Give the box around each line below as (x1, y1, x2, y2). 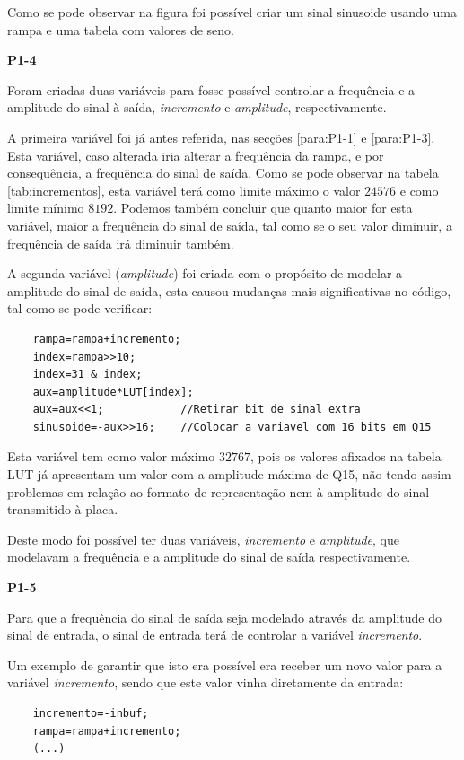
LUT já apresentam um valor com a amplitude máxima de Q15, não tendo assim (7, 465, 451, 484)
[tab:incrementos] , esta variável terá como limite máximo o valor (7, 180, 361, 199)
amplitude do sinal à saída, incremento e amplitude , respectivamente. (7, 98, 387, 117)
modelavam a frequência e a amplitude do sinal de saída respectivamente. (7, 547, 411, 566)
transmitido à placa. (7, 500, 118, 519)
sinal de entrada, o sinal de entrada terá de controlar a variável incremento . (7, 625, 423, 644)
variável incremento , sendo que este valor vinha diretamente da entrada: (7, 673, 404, 692)
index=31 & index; (32, 368, 143, 381)
